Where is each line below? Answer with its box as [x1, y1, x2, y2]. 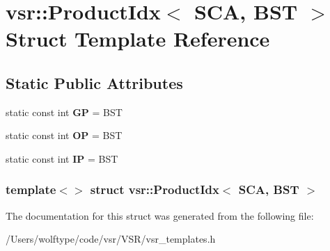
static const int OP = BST [6, 128, 123, 143]
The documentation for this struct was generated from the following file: [6, 208, 314, 222]
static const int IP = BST [6, 151, 118, 165]
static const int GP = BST [6, 104, 123, 119]
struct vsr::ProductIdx [90, 181, 219, 198]
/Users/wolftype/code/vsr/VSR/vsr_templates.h [6, 232, 216, 246]
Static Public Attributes [6, 72, 183, 93]
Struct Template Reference [6, 24, 270, 53]
